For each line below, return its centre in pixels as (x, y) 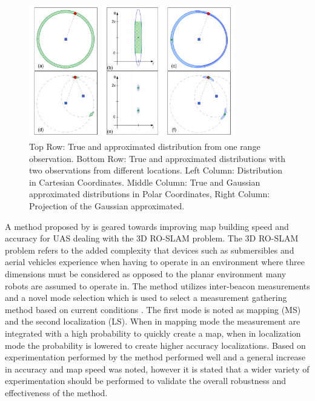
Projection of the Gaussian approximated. (107, 205)
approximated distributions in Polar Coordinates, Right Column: (150, 194)
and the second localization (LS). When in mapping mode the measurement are (153, 321)
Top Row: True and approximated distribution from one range (145, 146)
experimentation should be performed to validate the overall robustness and (146, 381)
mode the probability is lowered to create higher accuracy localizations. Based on (155, 345)
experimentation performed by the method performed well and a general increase (155, 357)
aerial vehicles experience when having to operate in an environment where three (155, 262)
